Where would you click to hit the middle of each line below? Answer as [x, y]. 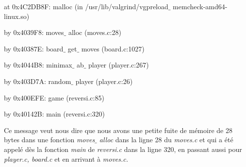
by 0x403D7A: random [38, 81]
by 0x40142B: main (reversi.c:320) [55, 114]
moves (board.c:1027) [113, 48]
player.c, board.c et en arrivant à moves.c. [66, 159]
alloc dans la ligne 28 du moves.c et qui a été [166, 140]
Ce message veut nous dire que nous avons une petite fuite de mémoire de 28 [118, 130]
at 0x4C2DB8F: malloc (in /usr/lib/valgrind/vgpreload [86, 6]
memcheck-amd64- [200, 6]
